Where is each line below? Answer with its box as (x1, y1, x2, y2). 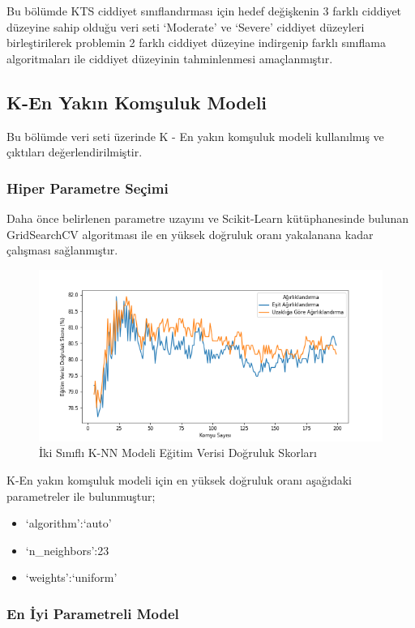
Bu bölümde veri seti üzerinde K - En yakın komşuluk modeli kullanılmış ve (6, 127, 384, 144)
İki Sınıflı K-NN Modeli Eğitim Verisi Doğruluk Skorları (39, 444, 317, 461)
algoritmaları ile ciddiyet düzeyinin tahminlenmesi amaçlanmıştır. (6, 49, 333, 66)
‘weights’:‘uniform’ (25, 569, 118, 586)
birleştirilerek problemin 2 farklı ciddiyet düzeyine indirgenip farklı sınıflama (6, 34, 386, 51)
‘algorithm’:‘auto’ (25, 515, 112, 532)
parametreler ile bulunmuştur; (6, 487, 156, 504)
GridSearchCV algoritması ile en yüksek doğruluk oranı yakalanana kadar (6, 225, 374, 242)
